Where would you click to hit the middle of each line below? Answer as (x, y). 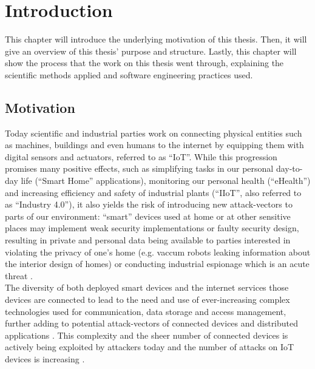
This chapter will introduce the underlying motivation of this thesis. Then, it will (156, 39)
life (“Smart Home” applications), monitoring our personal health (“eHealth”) (166, 181)
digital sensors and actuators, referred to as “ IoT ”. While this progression (141, 156)
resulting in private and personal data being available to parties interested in (148, 240)
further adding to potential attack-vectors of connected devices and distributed (152, 323)
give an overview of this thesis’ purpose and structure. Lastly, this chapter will (151, 51)
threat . (19, 275)
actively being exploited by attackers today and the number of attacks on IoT (150, 347)
